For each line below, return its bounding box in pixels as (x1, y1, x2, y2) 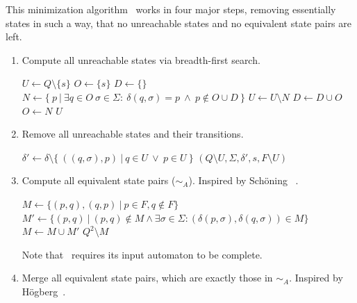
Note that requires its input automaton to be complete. (22, 247, 263, 261)
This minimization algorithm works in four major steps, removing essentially (6, 2, 336, 16)
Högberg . (22, 284, 66, 298)
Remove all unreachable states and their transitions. (22, 126, 244, 141)
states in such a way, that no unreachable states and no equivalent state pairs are (6, 15, 352, 30)
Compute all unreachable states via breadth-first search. (22, 52, 260, 67)
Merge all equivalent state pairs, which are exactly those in (22, 270, 273, 285)
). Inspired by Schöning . (188, 173, 299, 188)
